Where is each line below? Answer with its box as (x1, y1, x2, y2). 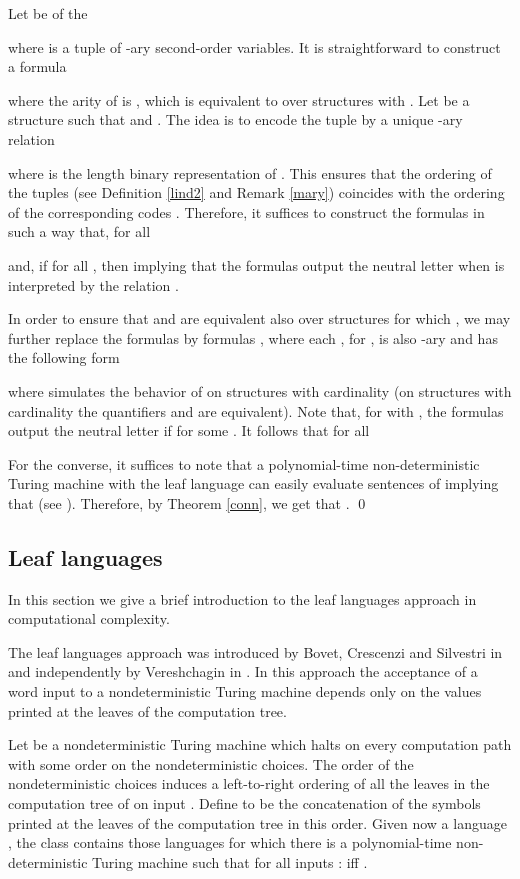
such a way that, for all (8, 221, 151, 242)
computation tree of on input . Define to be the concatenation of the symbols (8, 793, 481, 814)
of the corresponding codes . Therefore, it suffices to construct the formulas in (8, 201, 485, 222)
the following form (8, 347, 120, 368)
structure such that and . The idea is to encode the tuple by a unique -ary (8, 109, 463, 130)
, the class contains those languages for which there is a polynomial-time (8, 832, 452, 853)
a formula (8, 56, 67, 77)
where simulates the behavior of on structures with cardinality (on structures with (8, 380, 512, 401)
